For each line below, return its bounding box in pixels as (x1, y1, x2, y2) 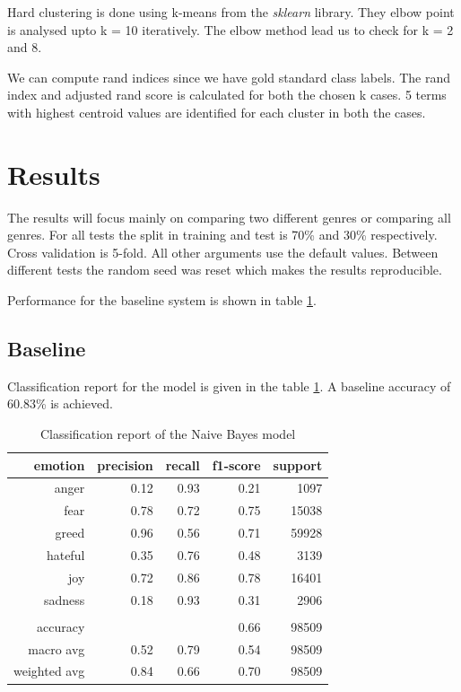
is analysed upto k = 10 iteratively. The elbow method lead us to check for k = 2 (7, 20, 454, 39)
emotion (33, 455, 85, 474)
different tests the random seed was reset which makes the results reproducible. (7, 260, 442, 279)
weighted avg (13, 661, 85, 680)
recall (165, 455, 200, 474)
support (273, 455, 323, 474)
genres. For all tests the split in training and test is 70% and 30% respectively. (7, 225, 438, 244)
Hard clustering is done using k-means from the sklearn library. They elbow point (7, 3, 455, 21)
